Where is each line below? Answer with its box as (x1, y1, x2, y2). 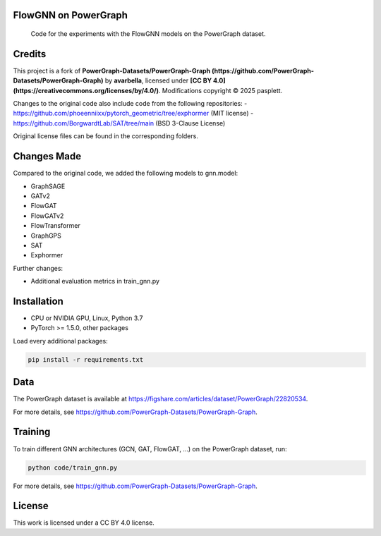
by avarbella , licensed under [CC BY (104, 76, 212, 85)
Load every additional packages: (13, 336, 109, 345)
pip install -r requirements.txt (28, 355, 144, 363)
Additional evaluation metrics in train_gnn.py (30, 277, 160, 286)
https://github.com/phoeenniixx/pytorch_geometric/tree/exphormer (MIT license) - (13, 109, 254, 118)
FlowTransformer (30, 221, 80, 230)
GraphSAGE (30, 182, 66, 190)
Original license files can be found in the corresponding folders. (13, 132, 199, 140)
